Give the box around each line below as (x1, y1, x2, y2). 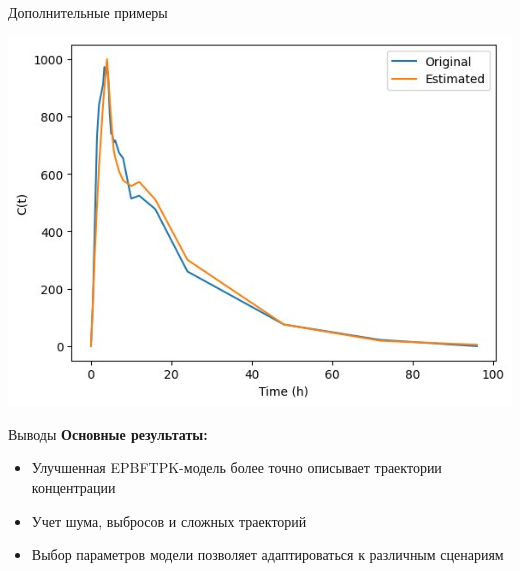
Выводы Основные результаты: (8, 423, 208, 444)
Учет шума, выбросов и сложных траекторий (31, 510, 307, 531)
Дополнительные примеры (8, 2, 168, 22)
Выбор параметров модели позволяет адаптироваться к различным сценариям (31, 544, 504, 565)
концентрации (31, 477, 116, 498)
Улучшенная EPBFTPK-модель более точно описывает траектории (31, 457, 442, 478)
